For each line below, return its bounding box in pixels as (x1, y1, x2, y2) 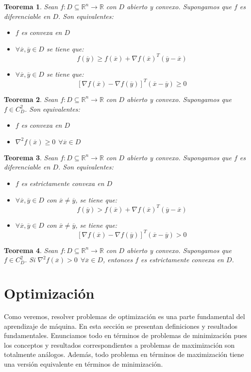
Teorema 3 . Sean (4, 152, 58, 162)
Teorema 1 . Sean (4, 1, 58, 11)
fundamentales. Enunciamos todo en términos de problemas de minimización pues (4, 330, 247, 340)
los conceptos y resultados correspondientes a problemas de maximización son (4, 339, 235, 350)
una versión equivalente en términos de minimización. (4, 359, 163, 369)
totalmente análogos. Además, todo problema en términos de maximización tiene (4, 349, 244, 359)
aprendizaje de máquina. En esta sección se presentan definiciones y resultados (4, 321, 238, 331)
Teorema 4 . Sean (4, 245, 58, 255)
